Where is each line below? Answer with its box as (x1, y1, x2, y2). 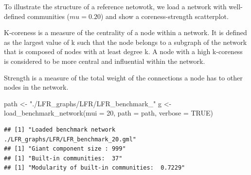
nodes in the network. (4, 82, 69, 92)
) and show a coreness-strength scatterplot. (100, 11, 229, 21)
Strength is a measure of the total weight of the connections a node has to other (4, 72, 243, 82)
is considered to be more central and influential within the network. (4, 56, 205, 66)
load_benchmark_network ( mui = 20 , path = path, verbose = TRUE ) (4, 108, 214, 118)
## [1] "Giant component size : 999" (4, 145, 126, 153)
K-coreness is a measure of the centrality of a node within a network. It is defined (4, 27, 247, 38)
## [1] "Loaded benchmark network (4, 126, 116, 133)
